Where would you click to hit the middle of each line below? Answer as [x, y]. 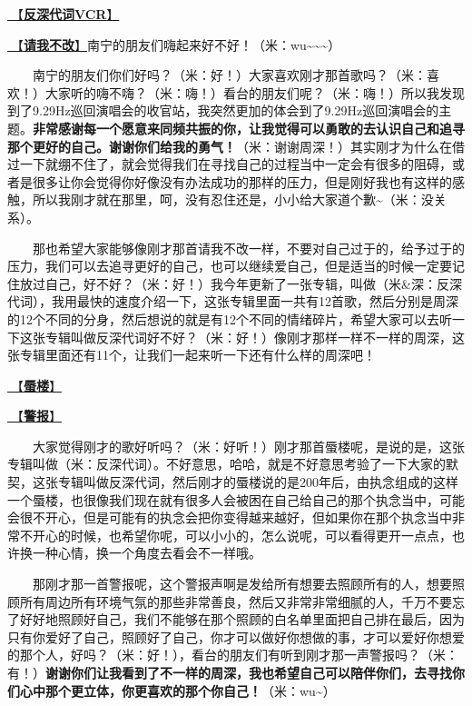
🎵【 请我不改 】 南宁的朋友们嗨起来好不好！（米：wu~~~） [174, 44]
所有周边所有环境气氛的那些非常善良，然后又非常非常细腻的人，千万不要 [236, 601]
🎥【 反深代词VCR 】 [64, 14]
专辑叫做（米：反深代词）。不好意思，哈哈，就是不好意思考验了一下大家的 [226, 464]
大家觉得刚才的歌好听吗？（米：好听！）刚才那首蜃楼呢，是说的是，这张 [249, 446]
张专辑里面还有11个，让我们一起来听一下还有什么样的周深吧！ [192, 355]
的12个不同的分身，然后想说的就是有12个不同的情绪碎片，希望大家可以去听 [230, 318]
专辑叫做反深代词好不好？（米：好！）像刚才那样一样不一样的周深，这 [255, 337]
